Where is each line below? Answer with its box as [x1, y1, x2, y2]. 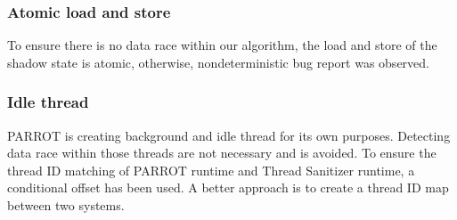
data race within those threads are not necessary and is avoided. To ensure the [7, 143, 437, 162]
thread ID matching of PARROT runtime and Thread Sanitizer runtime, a [7, 160, 415, 179]
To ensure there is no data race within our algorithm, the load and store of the [7, 36, 437, 54]
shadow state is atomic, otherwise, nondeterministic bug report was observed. [7, 53, 429, 71]
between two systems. [7, 196, 125, 214]
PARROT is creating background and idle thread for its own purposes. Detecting [7, 126, 451, 144]
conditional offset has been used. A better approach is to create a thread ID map [7, 178, 449, 197]
